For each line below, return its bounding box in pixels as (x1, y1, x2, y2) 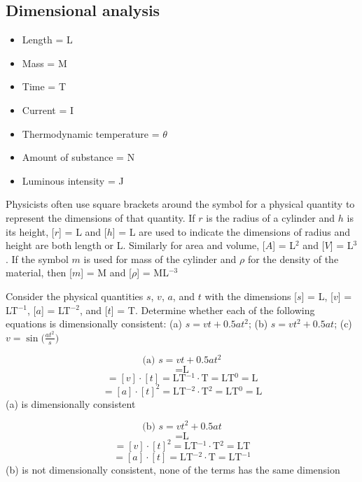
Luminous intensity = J (22, 173, 124, 187)
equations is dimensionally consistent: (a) (6, 316, 182, 331)
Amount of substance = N (22, 150, 135, 164)
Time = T (22, 79, 66, 94)
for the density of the (247, 251, 339, 266)
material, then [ (6, 265, 72, 280)
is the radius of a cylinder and (206, 210, 335, 225)
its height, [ (6, 224, 55, 239)
